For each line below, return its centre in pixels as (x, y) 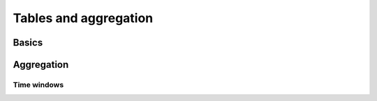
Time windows (38, 84)
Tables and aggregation (83, 18)
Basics (28, 43)
